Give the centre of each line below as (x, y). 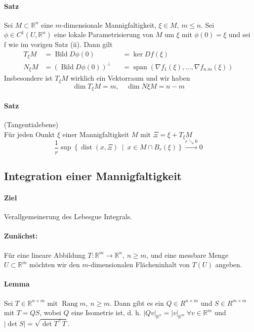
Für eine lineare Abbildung (45, 255)
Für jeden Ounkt (30, 134)
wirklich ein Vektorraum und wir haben (130, 78)
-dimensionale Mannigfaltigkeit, (109, 24)
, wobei (50, 312)
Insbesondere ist (28, 78)
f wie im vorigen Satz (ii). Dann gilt (58, 44)
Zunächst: (21, 236)
